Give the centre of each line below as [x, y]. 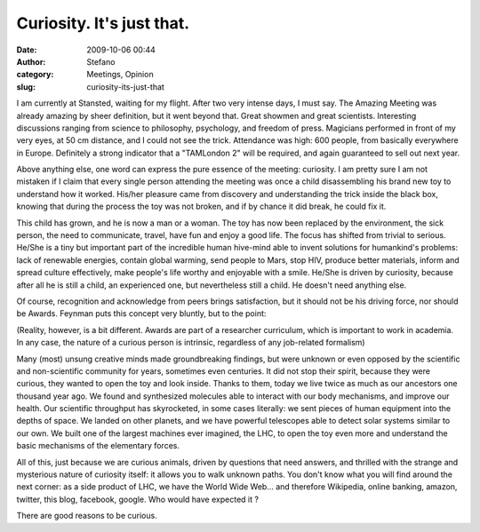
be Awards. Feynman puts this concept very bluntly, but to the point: [141, 314]
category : [35, 75]
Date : [27, 50]
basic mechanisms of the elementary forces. [98, 446]
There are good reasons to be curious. [87, 516]
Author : [31, 61]
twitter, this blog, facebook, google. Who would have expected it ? [138, 499]
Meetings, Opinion [120, 75]
